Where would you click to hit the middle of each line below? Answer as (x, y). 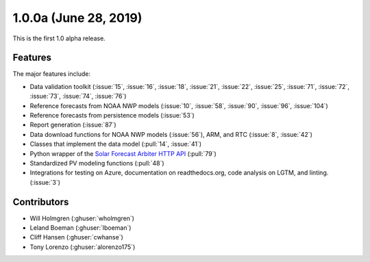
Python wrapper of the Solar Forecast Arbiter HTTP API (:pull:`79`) (123, 153)
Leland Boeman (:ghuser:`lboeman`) (81, 228)
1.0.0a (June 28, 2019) (77, 18)
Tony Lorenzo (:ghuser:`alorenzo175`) (83, 247)
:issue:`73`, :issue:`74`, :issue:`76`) (78, 96)
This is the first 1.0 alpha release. (59, 38)
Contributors (41, 202)
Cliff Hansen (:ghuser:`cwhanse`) (76, 237)
